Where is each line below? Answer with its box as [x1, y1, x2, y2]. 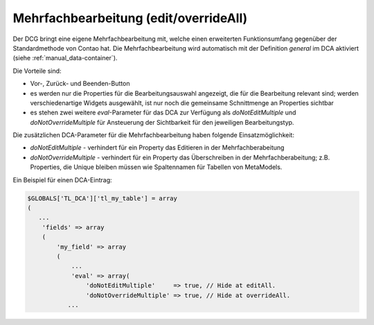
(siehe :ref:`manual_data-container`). [12, 54, 118, 62]
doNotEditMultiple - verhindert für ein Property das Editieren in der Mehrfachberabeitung [30, 143, 285, 152]
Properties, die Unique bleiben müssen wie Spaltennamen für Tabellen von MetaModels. [30, 163, 283, 171]
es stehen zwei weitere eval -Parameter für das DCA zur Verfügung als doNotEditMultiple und [30, 108, 296, 117]
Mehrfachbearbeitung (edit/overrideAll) [12, 10, 248, 26]
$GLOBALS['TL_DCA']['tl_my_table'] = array [27, 194, 178, 202]
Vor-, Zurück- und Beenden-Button [30, 80, 130, 88]
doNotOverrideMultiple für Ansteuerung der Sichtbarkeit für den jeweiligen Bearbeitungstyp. [30, 118, 294, 126]
